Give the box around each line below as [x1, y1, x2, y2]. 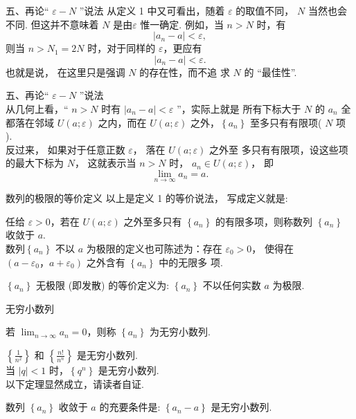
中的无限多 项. [159, 254, 223, 269]
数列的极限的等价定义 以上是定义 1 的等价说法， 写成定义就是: [6, 191, 288, 205]
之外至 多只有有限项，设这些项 [209, 142, 348, 156]
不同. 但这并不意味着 [6, 17, 99, 31]
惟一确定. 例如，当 [140, 17, 224, 31]
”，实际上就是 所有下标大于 [177, 101, 301, 115]
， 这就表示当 [74, 156, 136, 170]
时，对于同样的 [87, 41, 156, 55]
